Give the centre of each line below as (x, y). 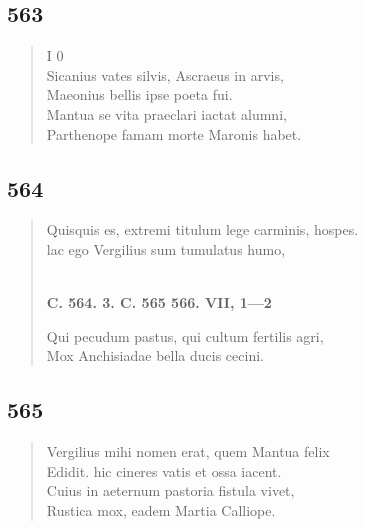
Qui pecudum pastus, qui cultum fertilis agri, (185, 335)
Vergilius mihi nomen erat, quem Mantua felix (188, 451)
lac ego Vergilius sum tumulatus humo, (166, 248)
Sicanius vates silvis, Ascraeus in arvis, (165, 74)
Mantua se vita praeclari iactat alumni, (166, 113)
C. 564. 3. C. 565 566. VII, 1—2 (159, 302)
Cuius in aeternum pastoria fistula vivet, (170, 490)
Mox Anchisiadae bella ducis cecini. (155, 355)
